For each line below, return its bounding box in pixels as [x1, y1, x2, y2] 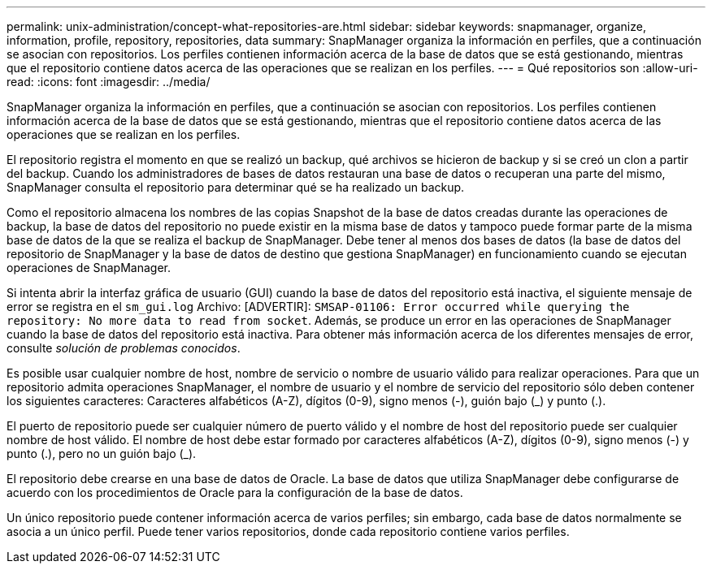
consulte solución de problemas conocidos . [7, 341, 241, 355]
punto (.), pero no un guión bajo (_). [7, 447, 197, 460]
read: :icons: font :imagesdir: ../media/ [7, 75, 211, 89]
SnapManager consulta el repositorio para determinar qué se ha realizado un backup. [7, 180, 465, 194]
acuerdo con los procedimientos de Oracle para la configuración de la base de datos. [7, 486, 463, 499]
